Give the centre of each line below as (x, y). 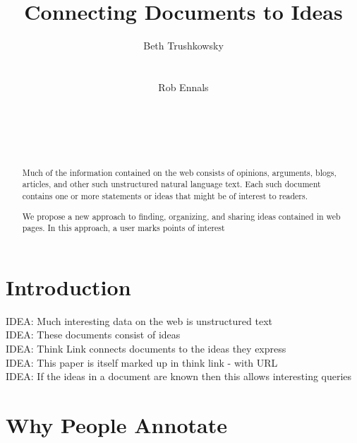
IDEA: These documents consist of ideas (93, 335)
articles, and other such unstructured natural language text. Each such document (171, 184)
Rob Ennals (183, 87)
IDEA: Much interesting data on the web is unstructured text (139, 320)
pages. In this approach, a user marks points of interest (123, 228)
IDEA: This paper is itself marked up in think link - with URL (142, 362)
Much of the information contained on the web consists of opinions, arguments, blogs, (179, 172)
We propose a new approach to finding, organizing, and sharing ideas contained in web (181, 216)
